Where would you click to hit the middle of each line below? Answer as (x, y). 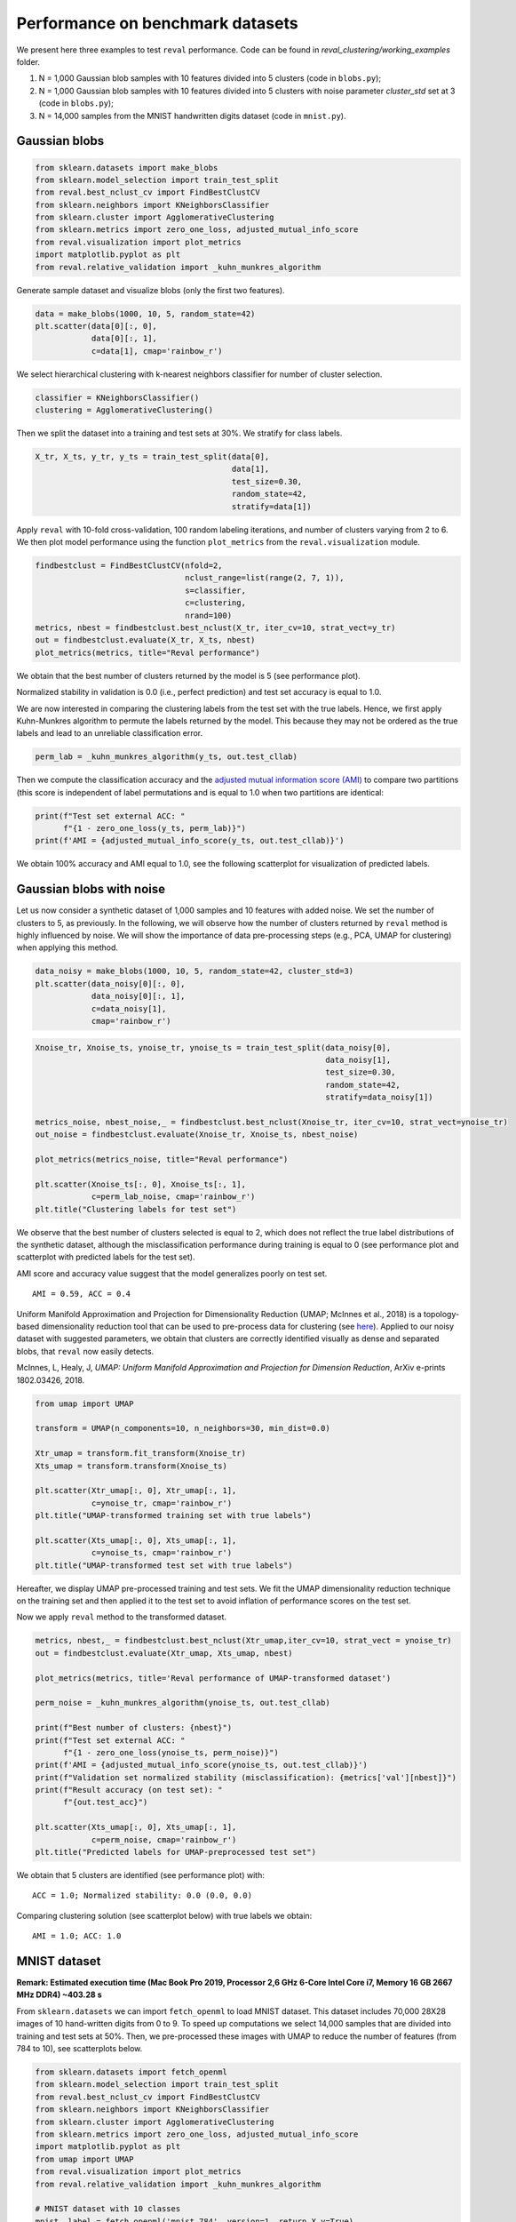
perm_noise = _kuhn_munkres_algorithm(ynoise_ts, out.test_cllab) (183, 1703)
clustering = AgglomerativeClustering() (124, 410)
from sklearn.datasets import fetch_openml (131, 2072)
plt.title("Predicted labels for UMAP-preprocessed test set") (176, 1852)
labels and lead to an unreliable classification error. (110, 733)
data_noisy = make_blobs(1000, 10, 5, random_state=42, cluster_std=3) (194, 971)
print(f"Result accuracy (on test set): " (129, 1790)
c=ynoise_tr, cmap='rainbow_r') (162, 1503)
